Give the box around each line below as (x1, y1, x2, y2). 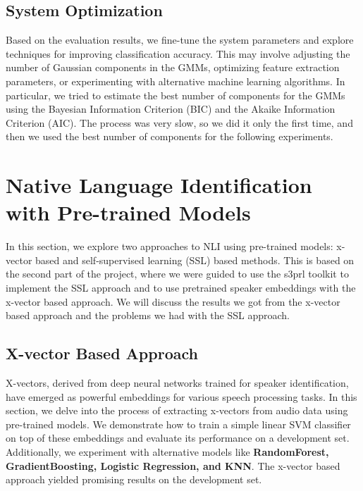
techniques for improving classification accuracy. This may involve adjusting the (6, 46, 350, 61)
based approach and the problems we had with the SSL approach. (6, 308, 290, 323)
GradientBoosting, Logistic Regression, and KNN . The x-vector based (6, 458, 340, 473)
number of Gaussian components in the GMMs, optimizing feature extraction (6, 60, 340, 75)
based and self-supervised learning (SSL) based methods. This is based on (35, 252, 355, 267)
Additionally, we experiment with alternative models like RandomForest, (6, 445, 329, 459)
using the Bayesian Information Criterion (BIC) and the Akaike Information (6, 101, 336, 116)
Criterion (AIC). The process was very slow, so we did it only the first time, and (6, 115, 353, 130)
